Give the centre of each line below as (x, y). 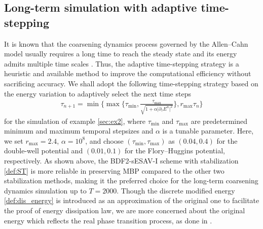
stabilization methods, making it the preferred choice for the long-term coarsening (131, 181)
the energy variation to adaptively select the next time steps (98, 93)
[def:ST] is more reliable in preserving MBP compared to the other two (114, 170)
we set (14, 140)
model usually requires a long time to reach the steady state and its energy (121, 54)
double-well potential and (44, 151)
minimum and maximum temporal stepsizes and (79, 131)
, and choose (104, 140)
